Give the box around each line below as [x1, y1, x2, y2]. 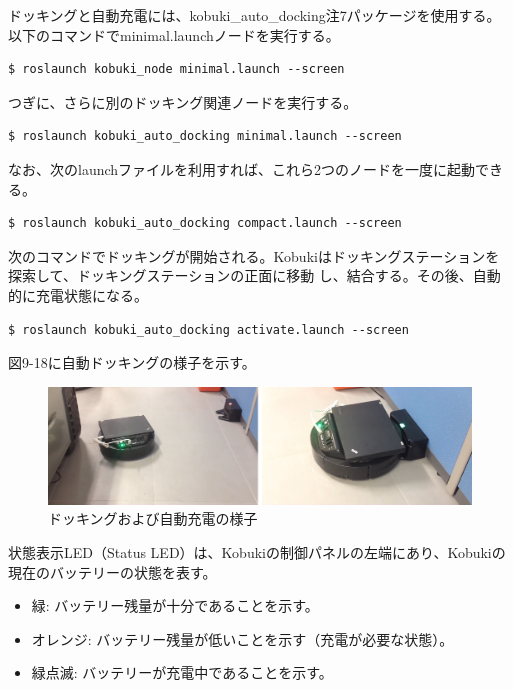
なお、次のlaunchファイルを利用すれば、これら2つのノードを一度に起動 [8, 158, 476, 179]
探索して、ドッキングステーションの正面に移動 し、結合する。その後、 [8, 265, 473, 286]
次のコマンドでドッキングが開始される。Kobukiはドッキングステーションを [8, 245, 500, 266]
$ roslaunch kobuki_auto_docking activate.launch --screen [8, 322, 409, 337]
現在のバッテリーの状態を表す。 [8, 561, 217, 582]
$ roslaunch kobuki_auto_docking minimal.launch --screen [8, 129, 402, 144]
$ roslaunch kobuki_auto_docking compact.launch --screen [8, 216, 402, 231]
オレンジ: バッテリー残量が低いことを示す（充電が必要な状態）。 [31, 628, 454, 649]
